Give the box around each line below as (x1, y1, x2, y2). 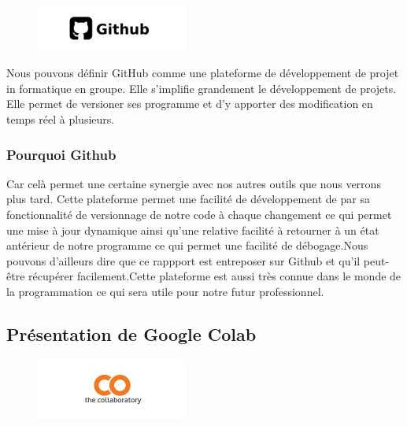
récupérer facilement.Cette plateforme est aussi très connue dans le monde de (28, 268, 401, 284)
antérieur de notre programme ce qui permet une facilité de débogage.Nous (6, 237, 368, 254)
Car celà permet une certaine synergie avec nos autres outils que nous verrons (6, 175, 381, 191)
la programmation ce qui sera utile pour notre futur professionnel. (6, 283, 324, 299)
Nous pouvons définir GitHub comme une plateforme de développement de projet (6, 65, 399, 81)
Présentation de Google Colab (6, 321, 257, 346)
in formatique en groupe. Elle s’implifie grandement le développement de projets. (6, 80, 397, 96)
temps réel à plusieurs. (6, 111, 115, 128)
